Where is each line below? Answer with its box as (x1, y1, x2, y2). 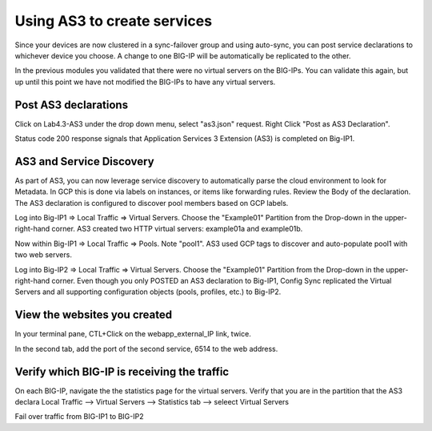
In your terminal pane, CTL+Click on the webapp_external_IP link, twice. (14, 329, 251, 339)
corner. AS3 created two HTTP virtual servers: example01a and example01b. (51, 224, 303, 234)
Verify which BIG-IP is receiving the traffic (14, 365, 230, 378)
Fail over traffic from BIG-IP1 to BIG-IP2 (14, 412, 144, 421)
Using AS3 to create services (14, 12, 212, 30)
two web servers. (14, 250, 72, 260)
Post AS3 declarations (14, 98, 128, 111)
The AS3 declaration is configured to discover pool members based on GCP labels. (14, 198, 289, 207)
